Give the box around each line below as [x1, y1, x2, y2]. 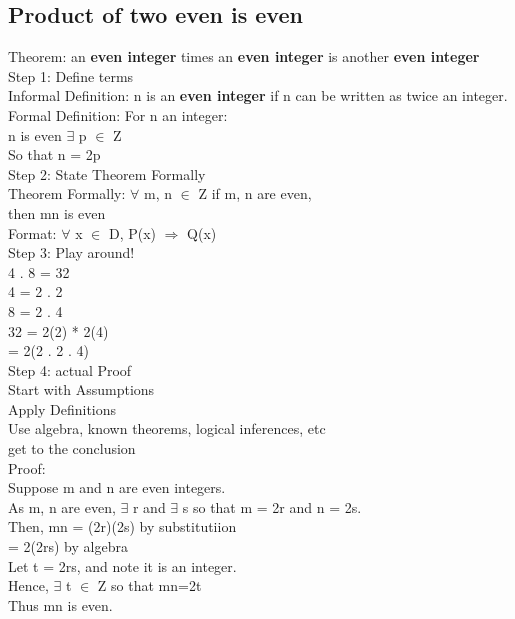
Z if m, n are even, [198, 183, 312, 204]
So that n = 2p [8, 144, 101, 165]
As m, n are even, [8, 496, 116, 517]
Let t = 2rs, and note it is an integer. [8, 555, 237, 576]
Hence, [8, 575, 49, 596]
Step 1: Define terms [8, 65, 134, 86]
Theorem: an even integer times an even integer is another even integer [8, 46, 480, 67]
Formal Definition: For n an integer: [8, 104, 228, 125]
